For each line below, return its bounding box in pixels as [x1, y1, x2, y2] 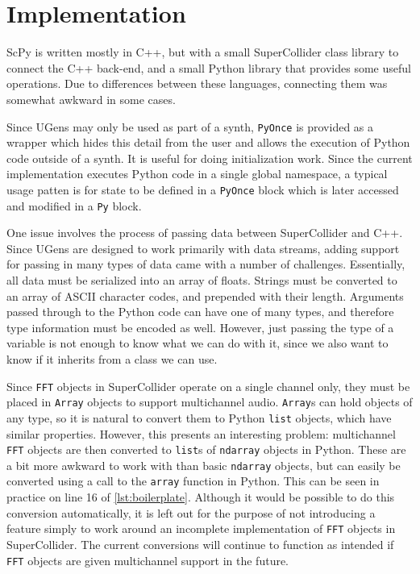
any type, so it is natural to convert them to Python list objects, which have [6, 409, 392, 426]
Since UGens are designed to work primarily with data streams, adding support [6, 239, 400, 256]
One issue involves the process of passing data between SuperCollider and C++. [6, 224, 403, 241]
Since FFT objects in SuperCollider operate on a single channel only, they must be [6, 377, 410, 394]
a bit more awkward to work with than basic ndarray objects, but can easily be [6, 456, 401, 473]
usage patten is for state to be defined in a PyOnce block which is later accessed [6, 181, 399, 198]
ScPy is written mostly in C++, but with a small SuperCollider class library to [6, 44, 399, 60]
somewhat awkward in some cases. [6, 90, 176, 107]
